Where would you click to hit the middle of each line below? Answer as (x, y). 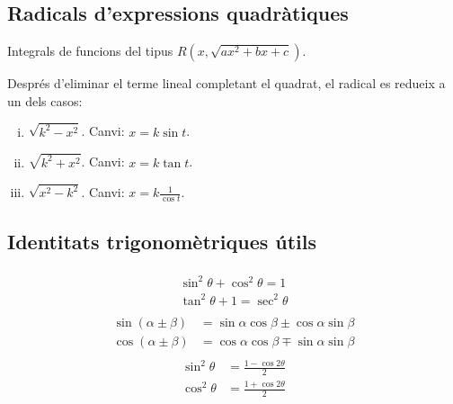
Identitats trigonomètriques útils (162, 241)
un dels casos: (45, 100)
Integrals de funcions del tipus (90, 51)
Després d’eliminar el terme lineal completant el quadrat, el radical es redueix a (226, 83)
